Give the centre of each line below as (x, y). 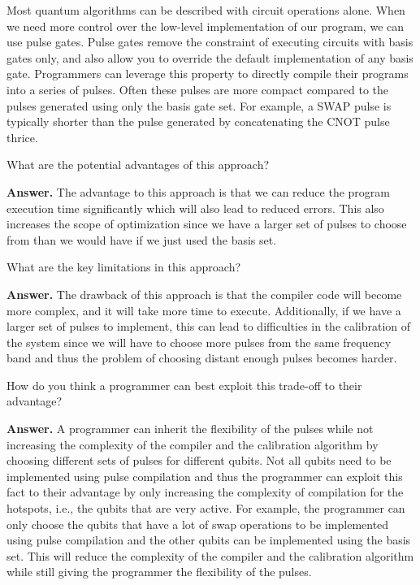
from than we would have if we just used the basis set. (142, 239)
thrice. (22, 137)
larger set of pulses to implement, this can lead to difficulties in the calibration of (209, 326)
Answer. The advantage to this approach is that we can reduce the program (198, 191)
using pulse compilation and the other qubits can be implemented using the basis (209, 540)
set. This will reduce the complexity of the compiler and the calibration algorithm (210, 555)
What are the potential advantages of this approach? (138, 165)
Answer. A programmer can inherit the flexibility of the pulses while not (190, 429)
